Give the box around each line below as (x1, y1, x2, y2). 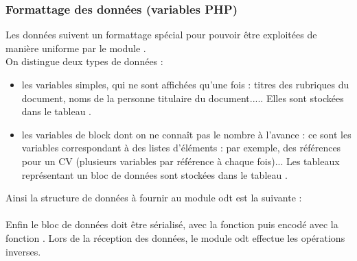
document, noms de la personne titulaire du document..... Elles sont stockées (21, 90, 344, 105)
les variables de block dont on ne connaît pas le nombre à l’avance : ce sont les (21, 127, 352, 141)
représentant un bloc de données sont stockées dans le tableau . (21, 167, 288, 182)
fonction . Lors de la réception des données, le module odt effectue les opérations (5, 230, 345, 245)
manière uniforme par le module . (5, 40, 146, 55)
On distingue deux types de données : (5, 54, 163, 69)
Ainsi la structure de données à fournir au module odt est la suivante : (5, 190, 302, 205)
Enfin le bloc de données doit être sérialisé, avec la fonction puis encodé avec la (5, 217, 338, 232)
